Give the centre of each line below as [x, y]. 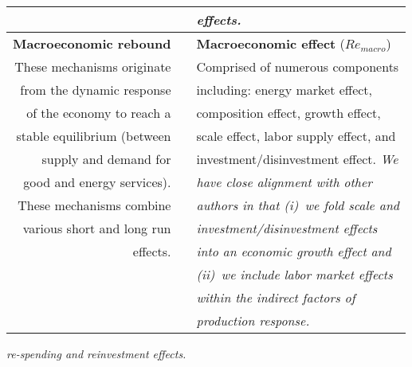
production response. [253, 320]
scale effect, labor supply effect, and [296, 136]
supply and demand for [106, 159]
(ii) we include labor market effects [294, 274]
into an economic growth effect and [294, 251]
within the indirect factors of [276, 297]
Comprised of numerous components [298, 66]
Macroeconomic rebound [92, 43]
